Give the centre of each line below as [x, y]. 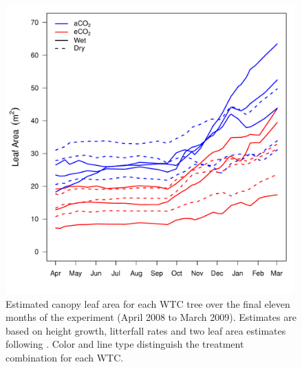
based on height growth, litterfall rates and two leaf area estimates [146, 330]
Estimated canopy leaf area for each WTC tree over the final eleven [148, 303]
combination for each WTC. [65, 357]
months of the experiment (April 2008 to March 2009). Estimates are [151, 317]
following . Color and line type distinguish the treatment [125, 344]
